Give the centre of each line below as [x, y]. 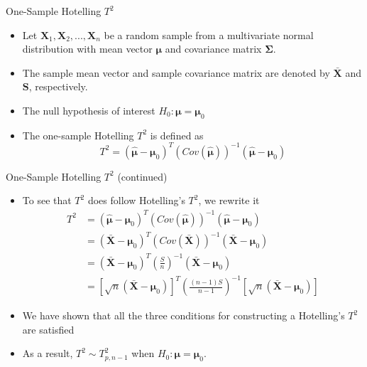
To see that [47, 200]
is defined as [177, 135]
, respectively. [58, 86]
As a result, [48, 353]
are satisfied [48, 329]
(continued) [142, 176]
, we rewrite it [229, 200]
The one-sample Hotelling [78, 135]
